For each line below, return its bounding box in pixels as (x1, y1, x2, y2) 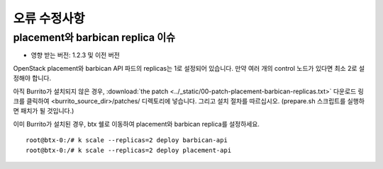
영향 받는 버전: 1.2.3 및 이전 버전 (30, 51, 120, 59)
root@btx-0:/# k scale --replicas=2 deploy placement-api (26, 146, 232, 154)
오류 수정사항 (13, 11, 85, 26)
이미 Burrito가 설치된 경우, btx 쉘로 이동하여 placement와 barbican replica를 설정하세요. (13, 120, 260, 128)
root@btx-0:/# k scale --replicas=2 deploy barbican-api (26, 136, 228, 144)
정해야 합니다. (13, 74, 52, 83)
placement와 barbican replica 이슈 (13, 31, 176, 44)
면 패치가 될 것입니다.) (13, 107, 74, 115)
